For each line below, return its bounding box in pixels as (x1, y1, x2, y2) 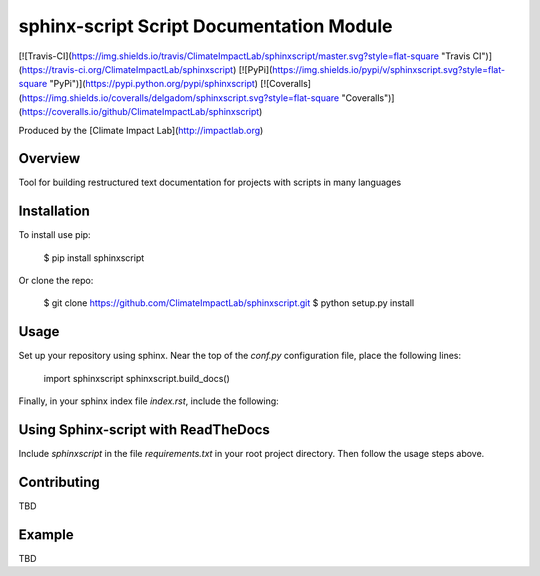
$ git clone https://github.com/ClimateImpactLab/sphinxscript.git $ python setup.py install (43, 297, 415, 309)
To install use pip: (18, 229, 91, 241)
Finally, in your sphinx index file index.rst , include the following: (18, 395, 279, 407)
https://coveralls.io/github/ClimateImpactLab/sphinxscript (21, 106, 260, 118)
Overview (18, 150, 81, 167)
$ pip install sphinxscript (43, 251, 145, 264)
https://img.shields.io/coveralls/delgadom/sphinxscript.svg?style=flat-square (21, 91, 340, 104)
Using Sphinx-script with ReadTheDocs (18, 421, 270, 438)
